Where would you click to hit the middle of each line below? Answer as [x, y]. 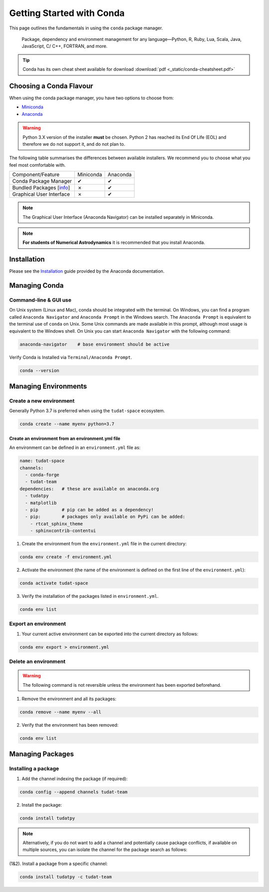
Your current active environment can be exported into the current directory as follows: [110, 634]
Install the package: [42, 805]
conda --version [40, 370]
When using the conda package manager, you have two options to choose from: [91, 98]
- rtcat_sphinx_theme [57, 524]
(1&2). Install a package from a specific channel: [59, 864]
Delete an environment [37, 662]
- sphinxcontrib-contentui [63, 531]
